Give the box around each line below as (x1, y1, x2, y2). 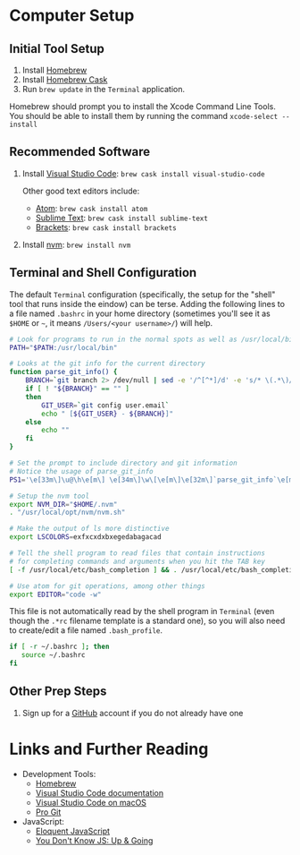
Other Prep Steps (9, 684, 107, 699)
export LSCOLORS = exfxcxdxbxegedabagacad (9, 533, 162, 542)
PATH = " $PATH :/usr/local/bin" (9, 343, 118, 352)
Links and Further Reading (9, 740, 209, 759)
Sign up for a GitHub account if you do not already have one (21, 707, 244, 718)
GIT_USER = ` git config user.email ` (41, 400, 170, 410)
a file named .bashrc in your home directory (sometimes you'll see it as (9, 308, 271, 319)
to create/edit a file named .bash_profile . (9, 625, 163, 636)
